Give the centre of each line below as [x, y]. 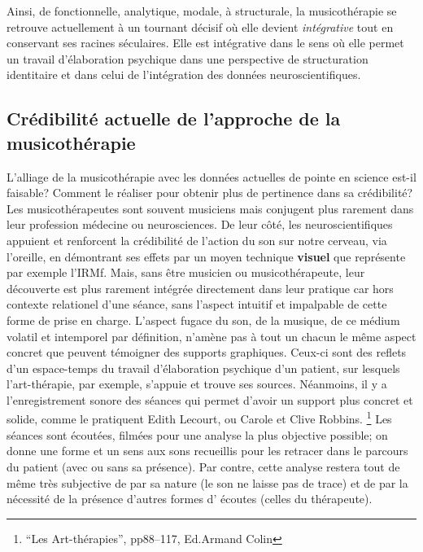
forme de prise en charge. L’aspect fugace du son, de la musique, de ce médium [203, 320]
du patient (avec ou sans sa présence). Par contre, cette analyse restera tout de [203, 466]
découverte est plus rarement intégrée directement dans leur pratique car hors [200, 288]
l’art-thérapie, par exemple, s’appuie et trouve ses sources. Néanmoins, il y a [197, 384]
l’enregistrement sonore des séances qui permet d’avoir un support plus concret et [210, 399]
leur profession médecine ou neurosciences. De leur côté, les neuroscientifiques [200, 224]
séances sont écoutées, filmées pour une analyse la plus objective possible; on [197, 434]
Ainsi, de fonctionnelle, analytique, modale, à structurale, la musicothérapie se [202, 11]
